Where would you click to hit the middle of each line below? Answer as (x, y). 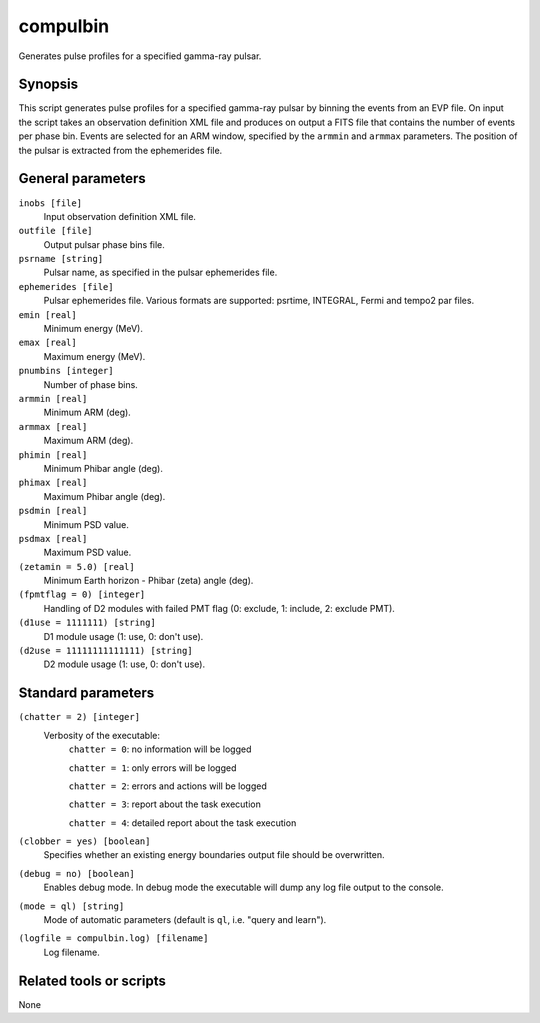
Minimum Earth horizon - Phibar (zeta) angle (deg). (148, 581)
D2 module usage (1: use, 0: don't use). (124, 664)
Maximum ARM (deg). (88, 441)
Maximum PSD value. (87, 552)
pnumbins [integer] (66, 371)
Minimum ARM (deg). (87, 412)
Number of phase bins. (91, 384)
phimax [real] (53, 483)
